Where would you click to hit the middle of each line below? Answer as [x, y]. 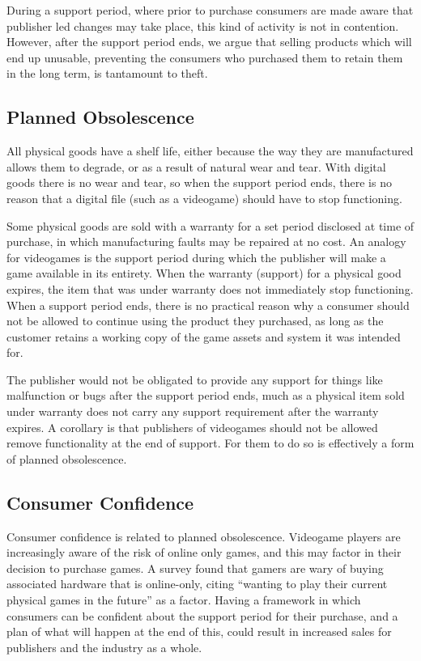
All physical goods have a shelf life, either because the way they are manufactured [210, 151]
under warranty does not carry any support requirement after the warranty [193, 411]
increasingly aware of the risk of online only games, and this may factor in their [204, 552]
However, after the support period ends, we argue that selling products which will [209, 42]
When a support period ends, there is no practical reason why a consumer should [208, 305]
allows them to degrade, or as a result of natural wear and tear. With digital [196, 166]
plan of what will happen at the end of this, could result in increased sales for [199, 631]
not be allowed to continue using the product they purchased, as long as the [195, 321]
